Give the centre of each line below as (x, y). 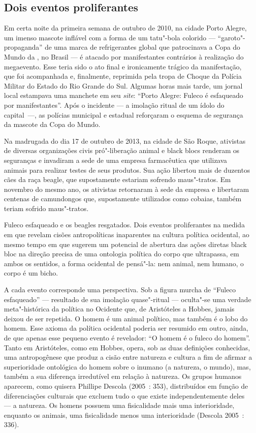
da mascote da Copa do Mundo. (52, 124)
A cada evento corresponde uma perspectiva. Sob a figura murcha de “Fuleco (120, 290)
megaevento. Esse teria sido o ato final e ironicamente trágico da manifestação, (123, 66)
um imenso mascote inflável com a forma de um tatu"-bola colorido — (110, 37)
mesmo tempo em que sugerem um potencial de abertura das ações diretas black (126, 244)
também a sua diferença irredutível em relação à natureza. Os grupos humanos (123, 376)
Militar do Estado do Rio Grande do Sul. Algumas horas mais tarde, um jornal (123, 85)
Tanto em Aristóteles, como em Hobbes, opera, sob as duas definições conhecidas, (127, 347)
